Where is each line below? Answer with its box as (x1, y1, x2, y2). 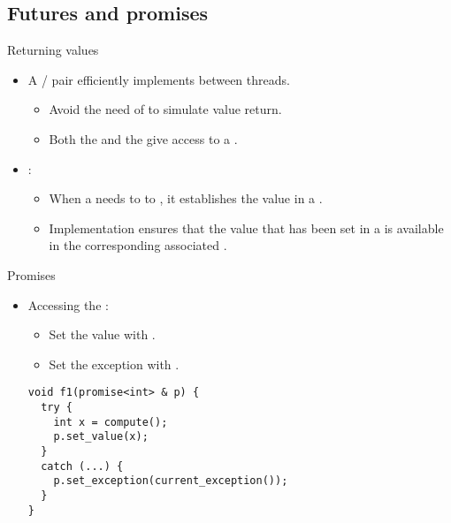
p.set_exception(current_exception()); (53, 474, 288, 488)
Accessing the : (27, 295, 109, 314)
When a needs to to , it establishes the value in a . (49, 189, 323, 208)
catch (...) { (41, 459, 124, 473)
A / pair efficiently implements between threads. (27, 70, 290, 88)
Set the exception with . (49, 354, 180, 373)
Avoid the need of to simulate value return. (49, 100, 282, 118)
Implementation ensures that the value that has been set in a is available (49, 218, 444, 237)
